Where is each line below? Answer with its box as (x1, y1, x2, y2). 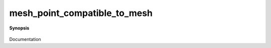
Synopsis (9, 25, 30, 31)
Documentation (9, 36, 41, 42)
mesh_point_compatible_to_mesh (9, 7, 153, 18)
